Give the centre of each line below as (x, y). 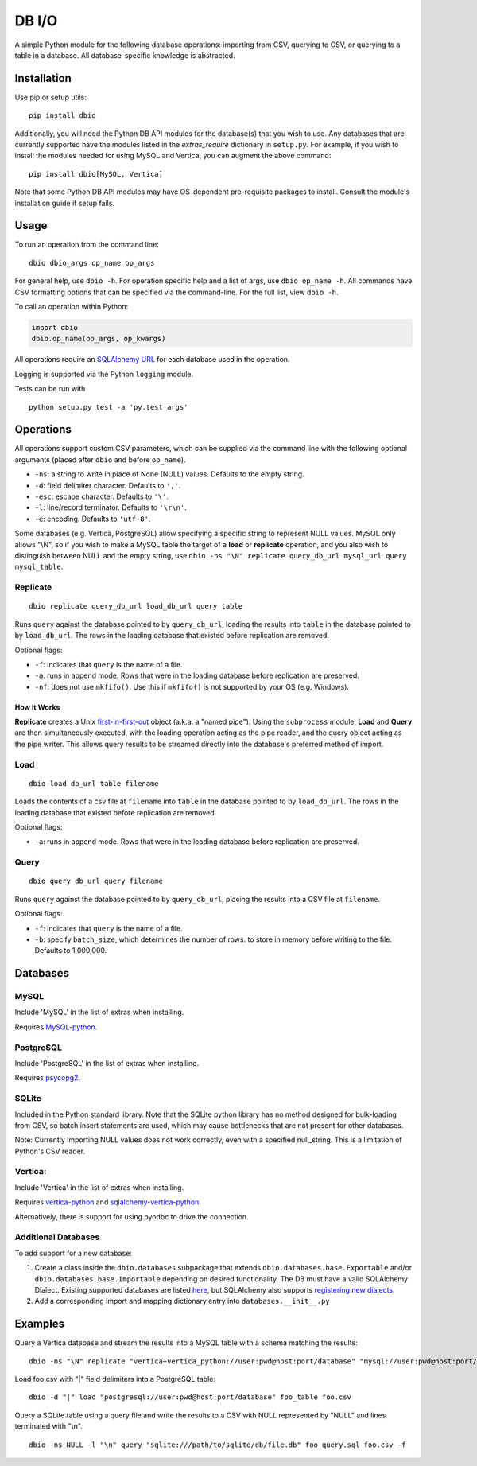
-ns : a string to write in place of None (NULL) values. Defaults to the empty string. (170, 474)
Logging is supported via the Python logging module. (104, 374)
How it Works (37, 707)
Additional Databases (57, 1237)
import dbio (55, 328)
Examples (40, 1324)
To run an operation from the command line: (87, 245)
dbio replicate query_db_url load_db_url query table (136, 606)
